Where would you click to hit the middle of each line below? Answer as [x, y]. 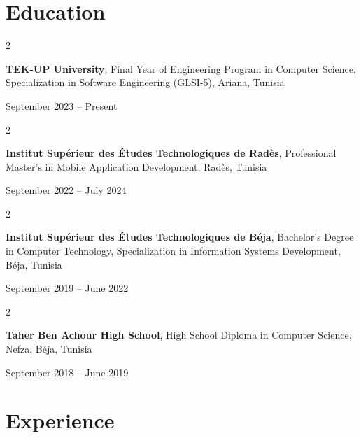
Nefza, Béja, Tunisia [49, 349]
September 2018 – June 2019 [67, 372]
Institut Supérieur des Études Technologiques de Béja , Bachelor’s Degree [180, 237]
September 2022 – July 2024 [66, 190]
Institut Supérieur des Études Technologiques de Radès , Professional [171, 153]
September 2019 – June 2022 [67, 288]
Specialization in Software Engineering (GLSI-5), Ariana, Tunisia [145, 82]
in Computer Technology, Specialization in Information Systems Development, [173, 251]
